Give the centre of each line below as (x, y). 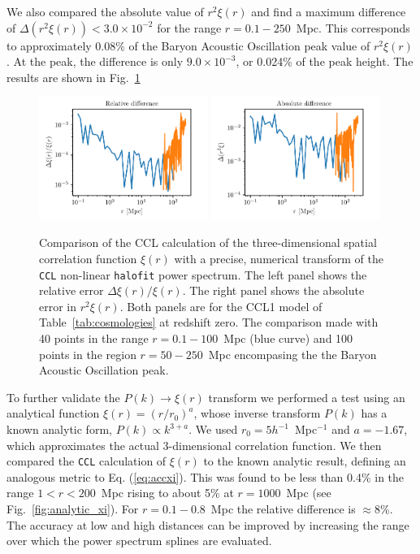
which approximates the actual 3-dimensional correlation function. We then (194, 445)
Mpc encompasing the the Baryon (292, 354)
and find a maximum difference (329, 11)
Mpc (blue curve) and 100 (288, 338)
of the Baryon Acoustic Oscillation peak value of (249, 45)
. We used (213, 429)
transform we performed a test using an (307, 397)
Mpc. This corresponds (353, 27)
